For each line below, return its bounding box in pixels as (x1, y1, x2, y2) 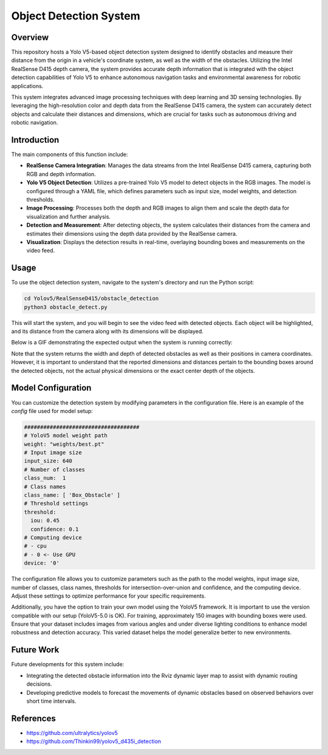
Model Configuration (11, 383, 92, 393)
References (11, 713, 56, 723)
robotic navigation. (11, 119, 58, 126)
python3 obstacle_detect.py (24, 304, 108, 310)
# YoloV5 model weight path (24, 432, 108, 439)
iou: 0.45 (30, 517, 60, 524)
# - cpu (24, 542, 47, 550)
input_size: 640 (24, 457, 73, 465)
